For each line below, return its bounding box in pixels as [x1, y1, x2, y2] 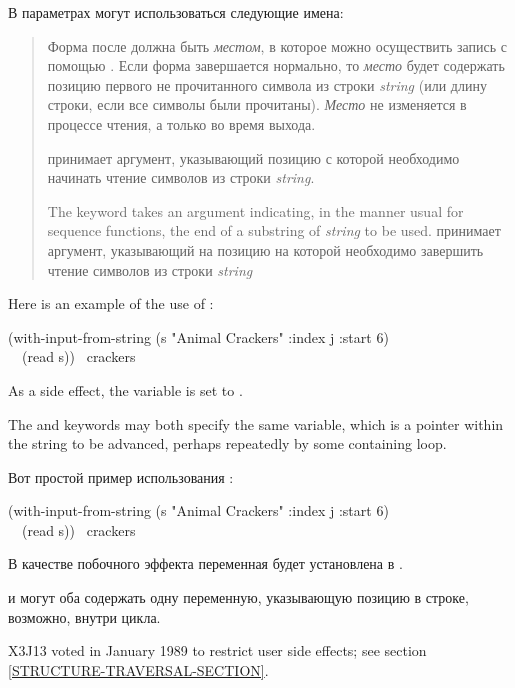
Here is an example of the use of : [8, 293, 214, 314]
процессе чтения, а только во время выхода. [47, 113, 316, 134]
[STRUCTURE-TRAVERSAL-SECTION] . [8, 659, 269, 680]
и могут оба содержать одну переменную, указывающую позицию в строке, [8, 587, 469, 608]
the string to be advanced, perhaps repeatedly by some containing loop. [8, 433, 447, 454]
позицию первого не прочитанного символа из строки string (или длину [47, 74, 487, 95]
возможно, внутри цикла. [8, 606, 161, 627]
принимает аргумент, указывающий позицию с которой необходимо [47, 147, 460, 168]
